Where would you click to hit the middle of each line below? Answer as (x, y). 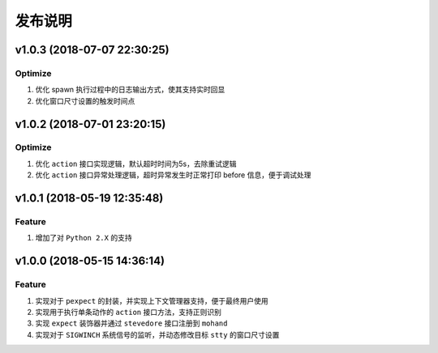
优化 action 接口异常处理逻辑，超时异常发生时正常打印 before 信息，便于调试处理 (173, 175)
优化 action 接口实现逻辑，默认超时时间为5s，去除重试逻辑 (136, 164)
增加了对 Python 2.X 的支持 (84, 238)
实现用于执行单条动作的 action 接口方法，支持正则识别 (129, 312)
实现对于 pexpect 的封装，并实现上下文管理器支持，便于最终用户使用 (152, 300)
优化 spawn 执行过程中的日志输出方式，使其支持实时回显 (130, 90)
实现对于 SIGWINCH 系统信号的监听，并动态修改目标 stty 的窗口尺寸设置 (157, 334)
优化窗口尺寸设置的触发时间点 (85, 100)
